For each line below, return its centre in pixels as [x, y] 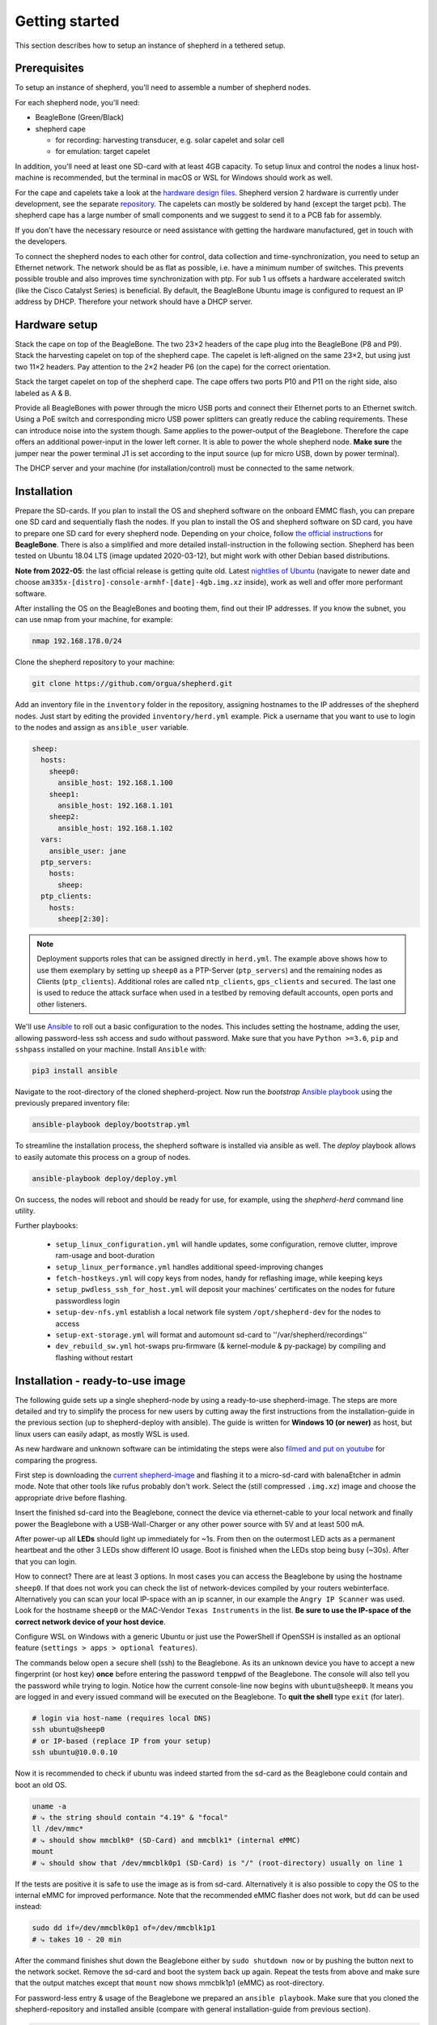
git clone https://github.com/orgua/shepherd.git [132, 684]
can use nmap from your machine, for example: [94, 620]
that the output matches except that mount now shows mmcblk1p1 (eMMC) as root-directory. [170, 1983]
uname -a [49, 1806]
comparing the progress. [56, 1460]
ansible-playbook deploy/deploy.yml [105, 1178]
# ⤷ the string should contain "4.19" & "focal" [130, 1817]
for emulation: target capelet [103, 151]
